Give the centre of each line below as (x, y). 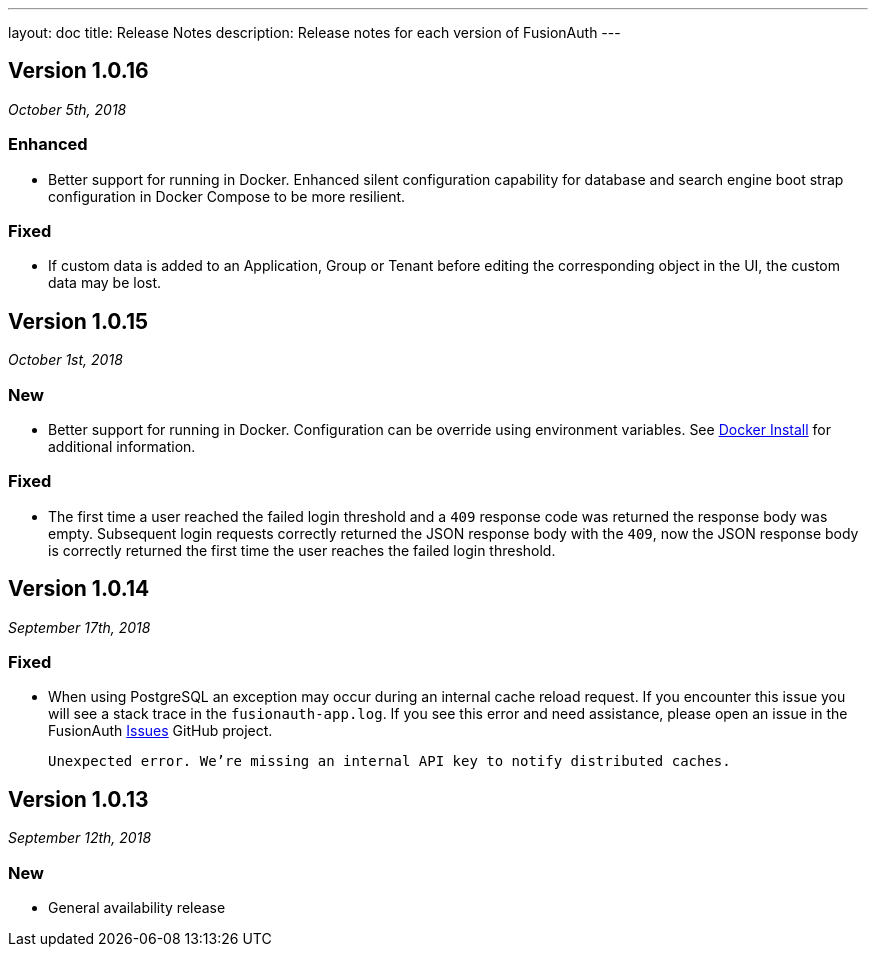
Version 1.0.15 (78, 321)
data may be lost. (105, 283)
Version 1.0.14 (79, 589)
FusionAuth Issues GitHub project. (160, 731)
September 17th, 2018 (79, 627)
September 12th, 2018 (80, 838)
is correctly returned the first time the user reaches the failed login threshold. (302, 550)
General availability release (137, 907)
